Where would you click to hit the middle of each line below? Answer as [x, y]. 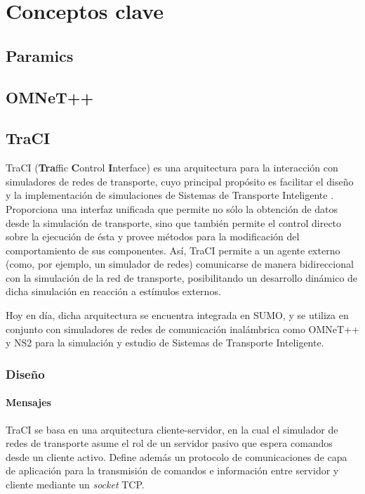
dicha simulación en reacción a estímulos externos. [113, 291]
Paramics [40, 55]
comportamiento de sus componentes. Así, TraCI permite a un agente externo [173, 250]
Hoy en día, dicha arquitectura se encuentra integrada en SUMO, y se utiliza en [177, 315]
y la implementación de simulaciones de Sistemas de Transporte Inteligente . [170, 195]
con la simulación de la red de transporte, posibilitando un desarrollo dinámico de [182, 277]
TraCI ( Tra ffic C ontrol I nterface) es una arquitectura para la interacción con [172, 168]
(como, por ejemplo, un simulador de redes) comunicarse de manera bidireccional [180, 264]
